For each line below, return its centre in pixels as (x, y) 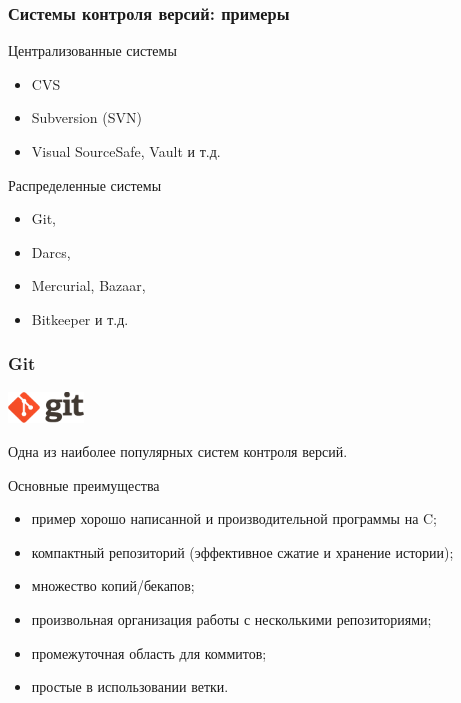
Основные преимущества (84, 484)
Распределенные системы (85, 184)
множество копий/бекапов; (113, 585)
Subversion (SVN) (86, 117)
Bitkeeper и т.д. (80, 318)
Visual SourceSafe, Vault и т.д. (126, 151)
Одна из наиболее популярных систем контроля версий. (178, 450)
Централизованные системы (92, 50)
